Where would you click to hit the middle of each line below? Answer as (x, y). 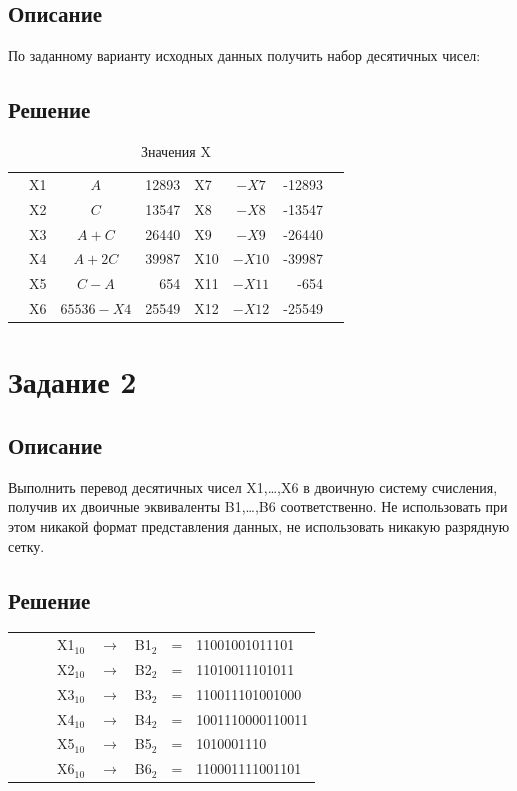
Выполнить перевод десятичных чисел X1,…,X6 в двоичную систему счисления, (253, 486)
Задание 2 (72, 381)
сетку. (26, 545)
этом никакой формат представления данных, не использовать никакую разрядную (259, 525)
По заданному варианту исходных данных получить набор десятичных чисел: (244, 55)
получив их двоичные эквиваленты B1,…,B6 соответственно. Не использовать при (258, 506)
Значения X (175, 151)
